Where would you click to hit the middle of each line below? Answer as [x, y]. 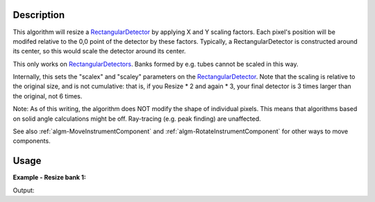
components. [32, 141]
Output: [24, 190]
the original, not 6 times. [48, 96]
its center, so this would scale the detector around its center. [99, 51]
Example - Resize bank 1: [49, 178]
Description [39, 15]
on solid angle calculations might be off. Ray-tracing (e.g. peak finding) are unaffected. [137, 119]
